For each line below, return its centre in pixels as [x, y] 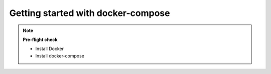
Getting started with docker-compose [90, 13]
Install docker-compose [60, 55]
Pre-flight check [40, 39]
